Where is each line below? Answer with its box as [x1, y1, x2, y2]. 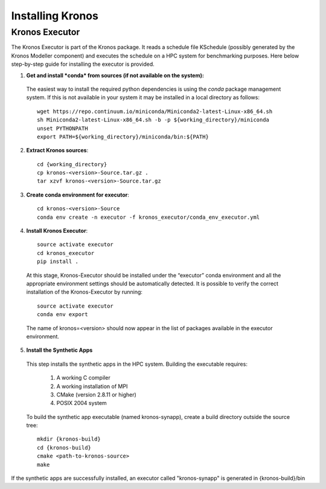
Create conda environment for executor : [26, 191, 130, 198]
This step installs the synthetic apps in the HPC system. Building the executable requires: [26, 360, 248, 368]
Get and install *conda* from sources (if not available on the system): [26, 71, 205, 79]
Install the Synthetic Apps [26, 346, 93, 354]
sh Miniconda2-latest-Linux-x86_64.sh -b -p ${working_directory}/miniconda [37, 117, 270, 123]
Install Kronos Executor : [26, 227, 88, 235]
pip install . [37, 258, 78, 265]
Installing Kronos [11, 9, 99, 22]
